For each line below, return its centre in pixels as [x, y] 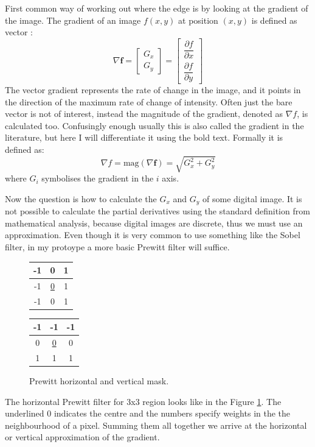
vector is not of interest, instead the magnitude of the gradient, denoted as [144, 114]
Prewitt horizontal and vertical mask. [99, 381]
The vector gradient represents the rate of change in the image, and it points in [153, 89]
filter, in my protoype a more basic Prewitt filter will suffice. [117, 246]
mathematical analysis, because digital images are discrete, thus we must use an [154, 223]
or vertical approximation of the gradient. [82, 437]
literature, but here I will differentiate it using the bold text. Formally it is [144, 137]
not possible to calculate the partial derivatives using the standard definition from [157, 211]
